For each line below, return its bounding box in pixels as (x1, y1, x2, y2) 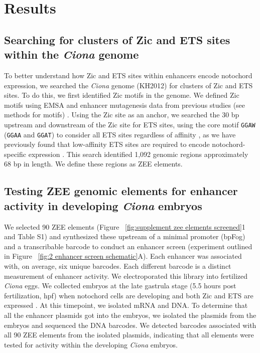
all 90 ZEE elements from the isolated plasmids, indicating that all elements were (4, 329, 254, 340)
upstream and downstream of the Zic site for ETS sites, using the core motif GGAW (4, 119, 255, 129)
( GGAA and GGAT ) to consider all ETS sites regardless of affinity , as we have (4, 129, 236, 139)
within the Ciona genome (4, 47, 139, 62)
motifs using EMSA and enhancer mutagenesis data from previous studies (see (4, 99, 245, 110)
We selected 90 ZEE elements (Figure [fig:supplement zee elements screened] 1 (4, 221, 245, 232)
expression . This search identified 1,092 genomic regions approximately (28, 148, 248, 159)
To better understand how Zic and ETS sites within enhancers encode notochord (4, 70, 252, 80)
